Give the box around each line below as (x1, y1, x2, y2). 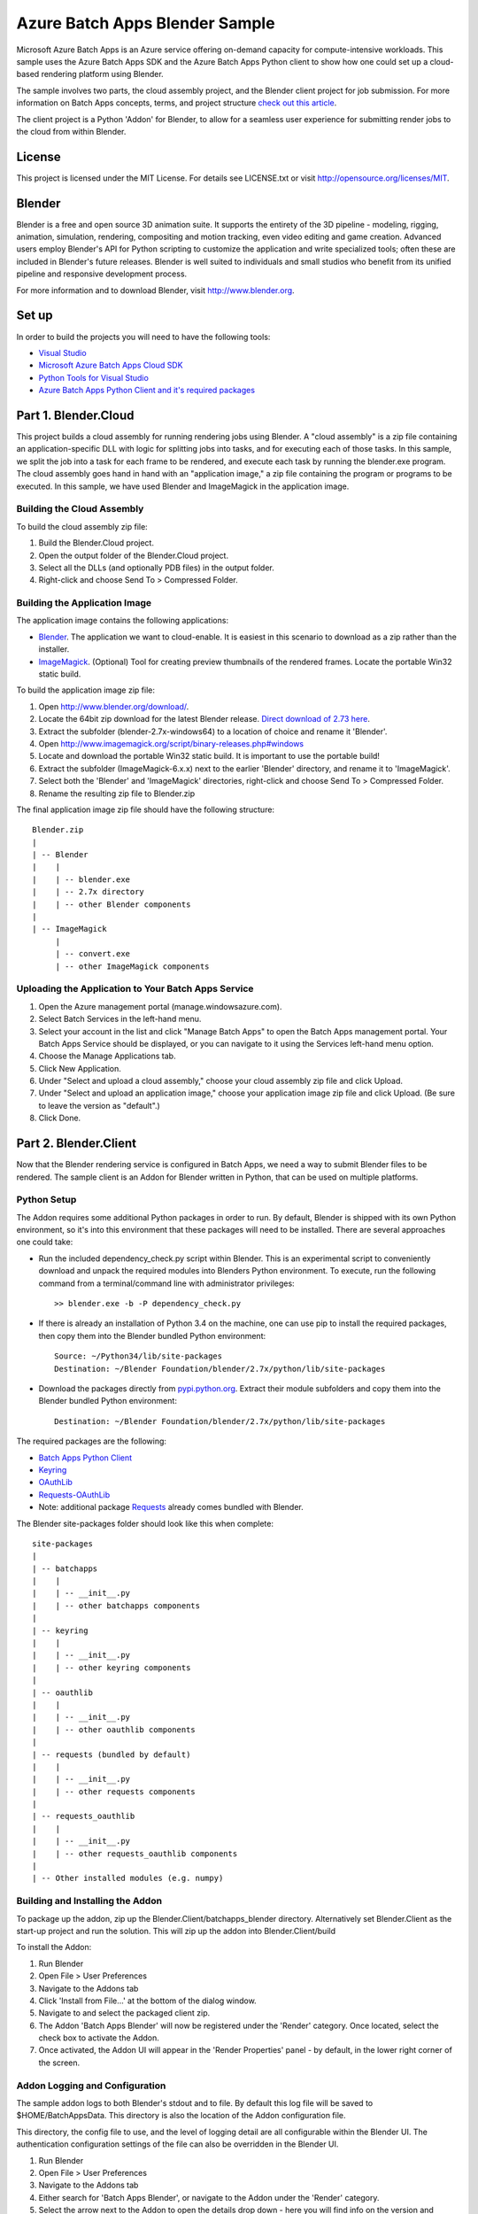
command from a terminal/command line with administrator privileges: (38, 1278, 296, 1289)
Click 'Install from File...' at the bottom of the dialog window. (38, 1995, 257, 2006)
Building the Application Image (16, 597, 152, 609)
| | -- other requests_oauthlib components (32, 1848, 238, 1859)
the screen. (38, 2057, 81, 2068)
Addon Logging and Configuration (16, 2079, 166, 2092)
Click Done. (38, 1112, 81, 1124)
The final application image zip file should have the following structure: (16, 804, 274, 815)
